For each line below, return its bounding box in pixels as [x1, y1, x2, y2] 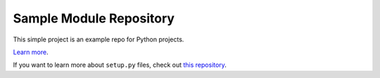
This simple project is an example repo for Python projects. [13, 35, 184, 44]
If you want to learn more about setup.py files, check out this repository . [13, 60, 227, 70]
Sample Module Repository [13, 11, 175, 26]
